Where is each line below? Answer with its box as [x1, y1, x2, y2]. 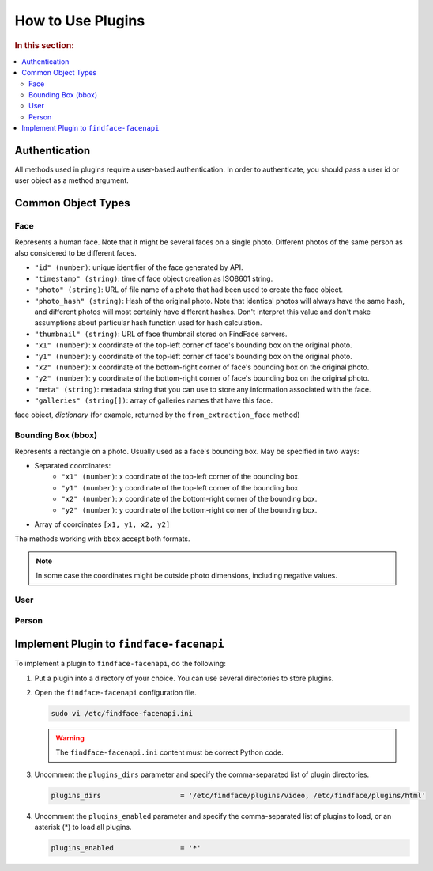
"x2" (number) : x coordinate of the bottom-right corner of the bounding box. [61, 494, 318, 504]
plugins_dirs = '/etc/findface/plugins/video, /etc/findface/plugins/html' [51, 791, 427, 800]
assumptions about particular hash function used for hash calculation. [34, 318, 262, 328]
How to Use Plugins [14, 12, 145, 29]
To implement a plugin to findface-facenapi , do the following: [14, 659, 227, 668]
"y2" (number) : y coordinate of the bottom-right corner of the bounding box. [61, 505, 318, 514]
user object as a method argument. [14, 176, 130, 185]
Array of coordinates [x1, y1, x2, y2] [34, 519, 171, 529]
